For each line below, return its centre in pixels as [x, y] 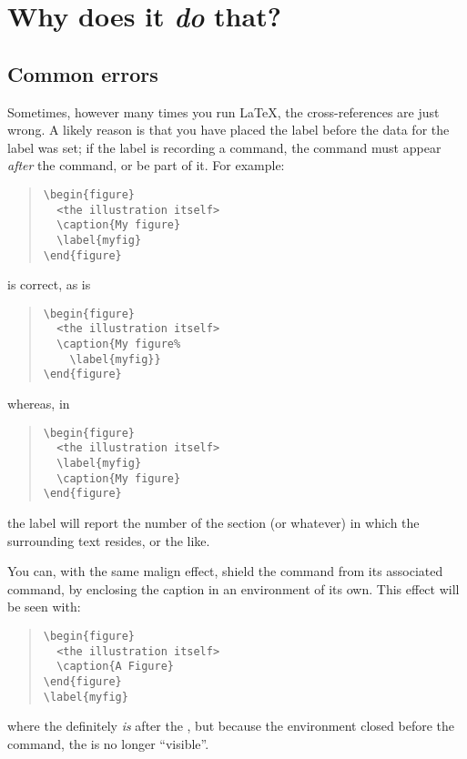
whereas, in [39, 404]
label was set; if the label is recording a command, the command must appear [224, 147]
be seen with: [44, 607]
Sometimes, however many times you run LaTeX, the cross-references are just [223, 111]
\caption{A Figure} [115, 667]
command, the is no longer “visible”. [108, 743]
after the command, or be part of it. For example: [146, 165]
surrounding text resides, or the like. [109, 540]
